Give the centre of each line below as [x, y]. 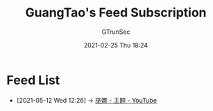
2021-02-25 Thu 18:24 [116, 45]
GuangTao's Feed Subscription [116, 13]
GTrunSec [116, 32]
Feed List [33, 80]
